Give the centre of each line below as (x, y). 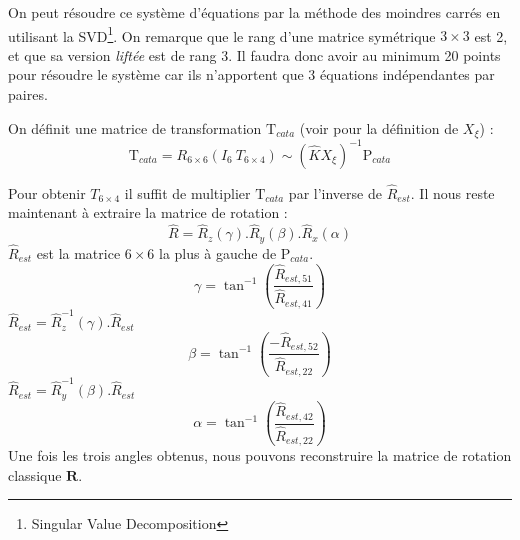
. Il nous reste (452, 192)
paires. (28, 94)
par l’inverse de (335, 192)
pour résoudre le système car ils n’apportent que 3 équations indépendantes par (251, 74)
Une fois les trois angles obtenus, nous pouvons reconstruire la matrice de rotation (260, 455)
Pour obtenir (47, 192)
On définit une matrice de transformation (135, 127)
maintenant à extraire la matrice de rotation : (148, 212)
